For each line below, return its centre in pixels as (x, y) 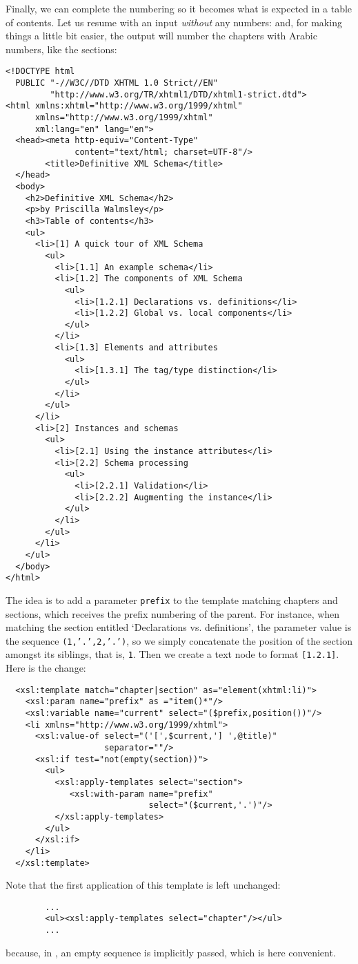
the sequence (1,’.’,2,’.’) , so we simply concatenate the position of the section (179, 640)
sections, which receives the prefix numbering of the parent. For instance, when (173, 613)
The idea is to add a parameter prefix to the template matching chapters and (172, 599)
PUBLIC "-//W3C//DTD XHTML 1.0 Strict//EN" (117, 83)
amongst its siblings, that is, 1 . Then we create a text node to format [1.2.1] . (172, 654)
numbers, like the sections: (61, 49)
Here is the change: (46, 668)
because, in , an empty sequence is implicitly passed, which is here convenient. (171, 952)
